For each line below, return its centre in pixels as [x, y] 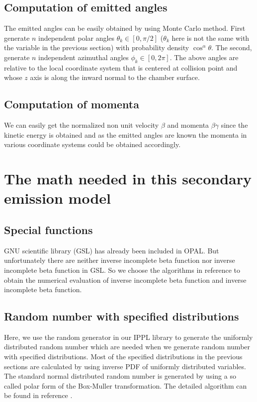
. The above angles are [204, 57]
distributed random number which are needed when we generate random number [127, 347]
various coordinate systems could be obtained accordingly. [92, 144]
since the [234, 125]
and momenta [188, 125]
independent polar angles [77, 38]
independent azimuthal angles [84, 57]
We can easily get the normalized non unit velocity [82, 125]
